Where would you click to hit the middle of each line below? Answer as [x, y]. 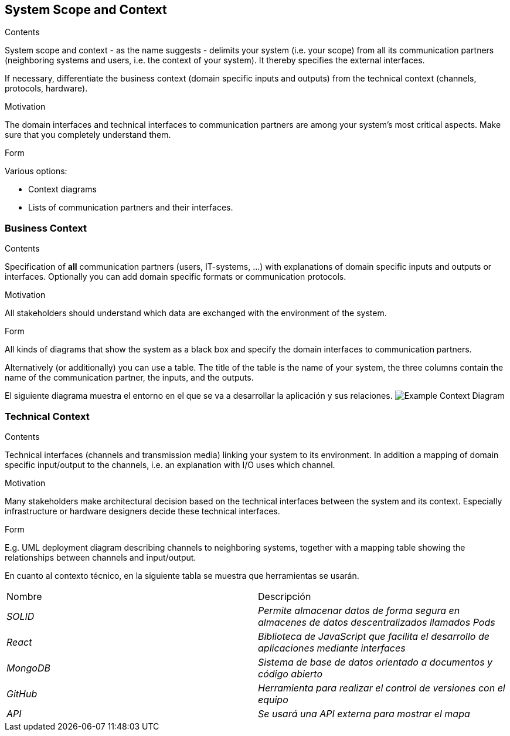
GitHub [22, 693]
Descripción [285, 596]
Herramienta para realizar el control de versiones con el [382, 688]
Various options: [36, 171]
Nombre [24, 596]
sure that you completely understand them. [88, 135]
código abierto [290, 674]
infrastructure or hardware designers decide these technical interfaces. [142, 511]
